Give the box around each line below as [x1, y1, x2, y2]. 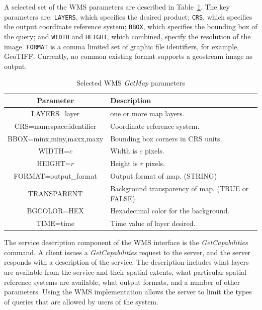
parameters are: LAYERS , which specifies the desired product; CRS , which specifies [4, 11, 252, 22]
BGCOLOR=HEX [27, 205, 84, 216]
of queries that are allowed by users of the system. [4, 296, 158, 306]
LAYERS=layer [31, 108, 80, 118]
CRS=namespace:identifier [14, 120, 97, 131]
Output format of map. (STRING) [110, 171, 217, 181]
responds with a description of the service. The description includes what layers [4, 257, 249, 267]
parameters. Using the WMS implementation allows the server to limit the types [4, 286, 252, 297]
